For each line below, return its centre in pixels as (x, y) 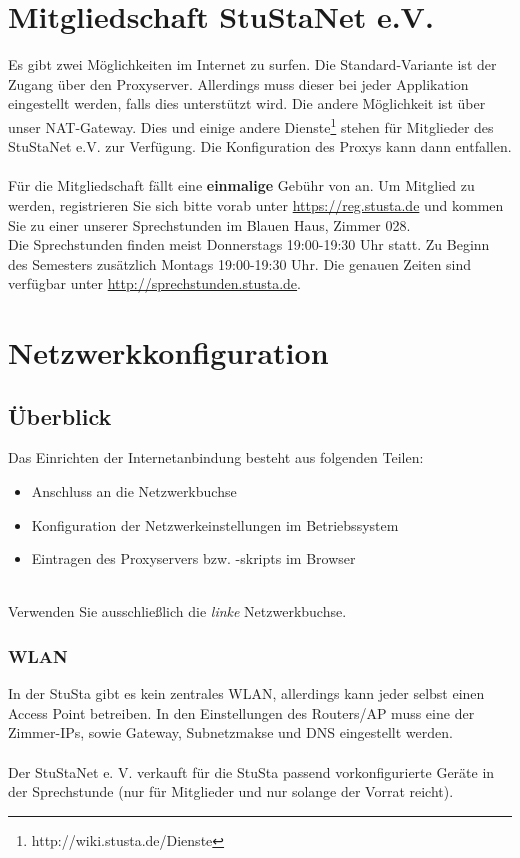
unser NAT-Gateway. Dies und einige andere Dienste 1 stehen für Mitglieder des (251, 125)
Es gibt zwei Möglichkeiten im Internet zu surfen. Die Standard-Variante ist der (252, 64)
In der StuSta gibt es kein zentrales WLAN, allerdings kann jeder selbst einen (246, 693)
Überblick (60, 415)
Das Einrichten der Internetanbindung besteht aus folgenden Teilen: (216, 457)
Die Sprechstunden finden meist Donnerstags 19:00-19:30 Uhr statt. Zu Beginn (249, 244)
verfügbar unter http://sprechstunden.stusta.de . (154, 283)
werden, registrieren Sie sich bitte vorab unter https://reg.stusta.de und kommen (256, 204)
